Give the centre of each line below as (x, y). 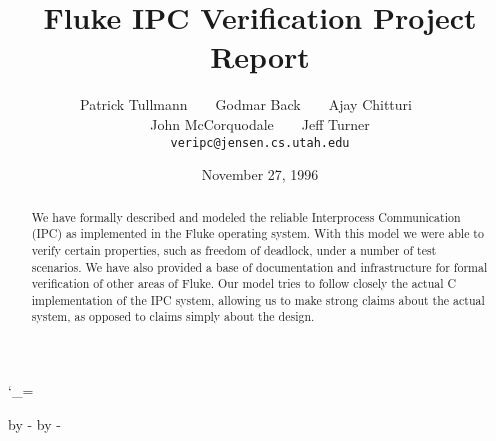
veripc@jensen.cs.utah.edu (260, 142)
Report (260, 56)
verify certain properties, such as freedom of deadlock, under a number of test (234, 249)
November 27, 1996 (260, 174)
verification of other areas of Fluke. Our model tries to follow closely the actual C (244, 283)
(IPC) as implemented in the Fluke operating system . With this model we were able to (257, 233)
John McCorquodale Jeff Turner (260, 123)
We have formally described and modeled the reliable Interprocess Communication (246, 216)
